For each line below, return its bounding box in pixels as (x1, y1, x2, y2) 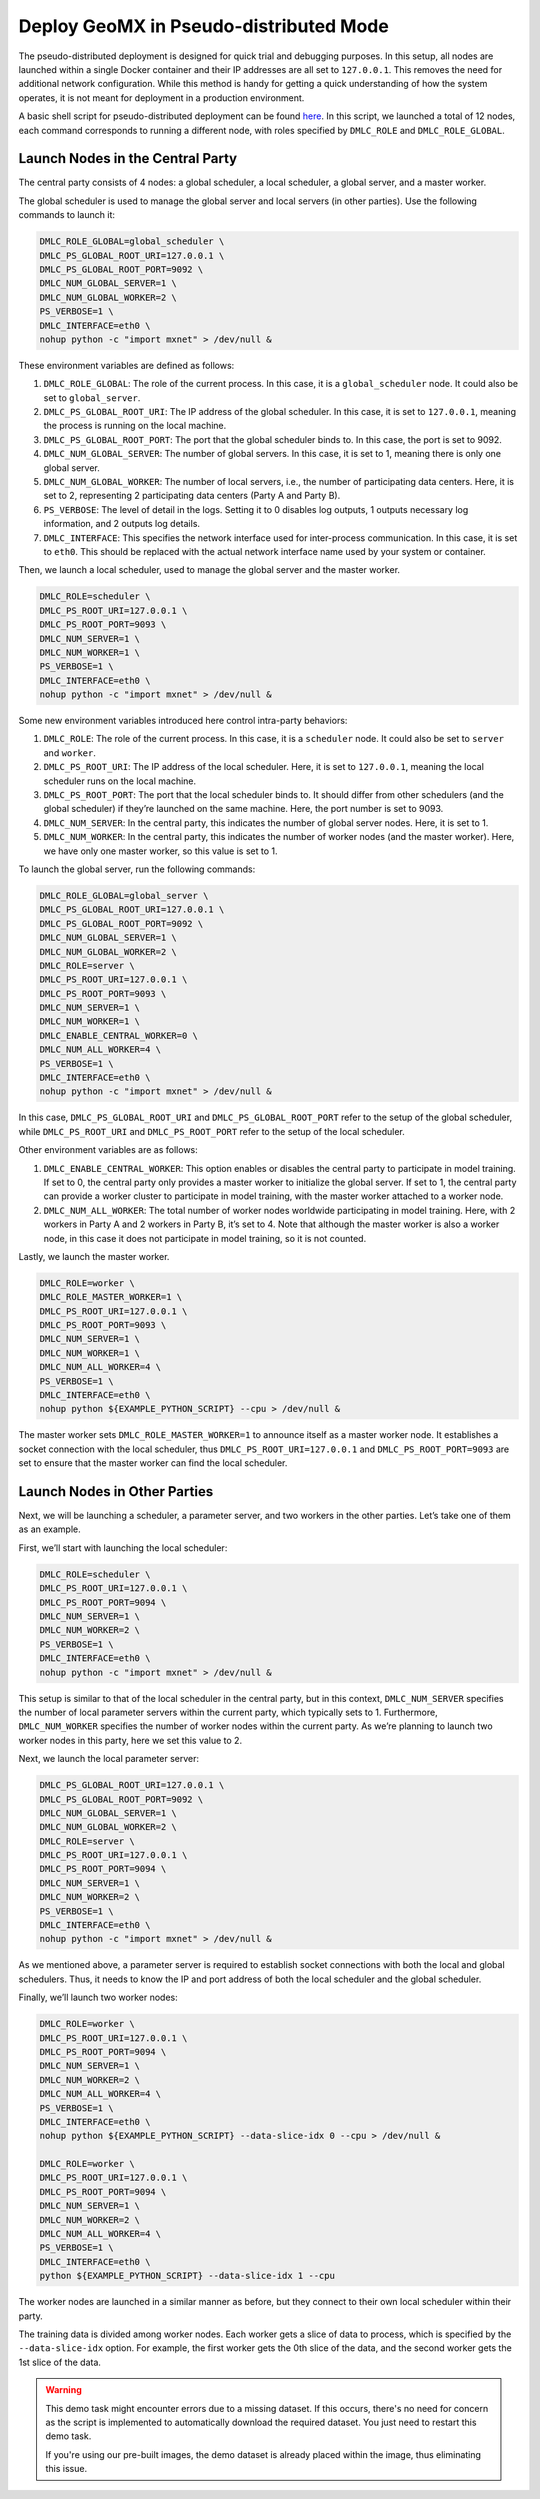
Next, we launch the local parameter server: (18, 1753, 200, 1765)
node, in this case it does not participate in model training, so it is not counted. (43, 1232, 367, 1244)
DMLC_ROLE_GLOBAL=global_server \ (39, 890, 209, 901)
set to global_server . (43, 391, 141, 404)
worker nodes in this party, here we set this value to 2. (18, 1734, 243, 1746)
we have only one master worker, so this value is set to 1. (43, 845, 278, 857)
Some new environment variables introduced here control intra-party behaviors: (18, 715, 348, 727)
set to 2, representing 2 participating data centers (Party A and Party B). (43, 490, 341, 502)
